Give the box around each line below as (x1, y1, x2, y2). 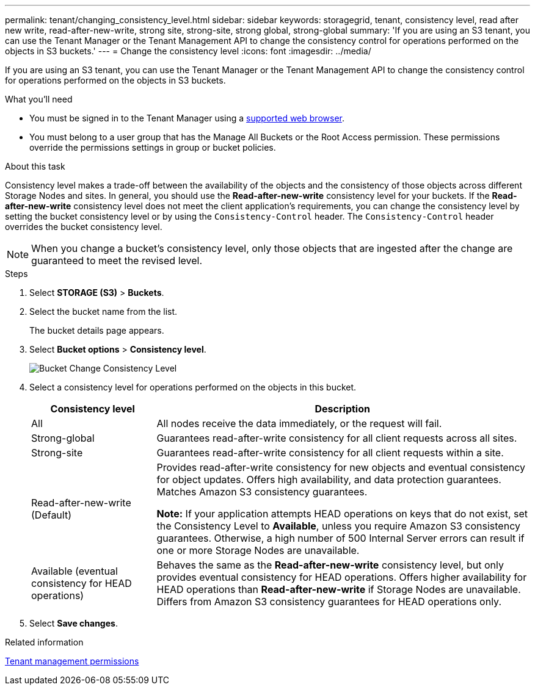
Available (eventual (31, 565, 118, 577)
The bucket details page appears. (29, 325, 164, 336)
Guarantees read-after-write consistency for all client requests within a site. (156, 447, 504, 459)
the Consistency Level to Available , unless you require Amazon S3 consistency (156, 520, 520, 532)
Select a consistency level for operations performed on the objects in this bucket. (29, 382, 357, 392)
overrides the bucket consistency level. (5, 221, 162, 232)
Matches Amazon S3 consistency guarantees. (156, 486, 368, 498)
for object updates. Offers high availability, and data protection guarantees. (156, 473, 501, 486)
